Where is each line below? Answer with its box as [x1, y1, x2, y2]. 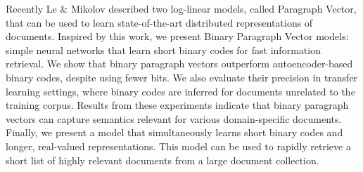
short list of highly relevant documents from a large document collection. [6, 152, 319, 167]
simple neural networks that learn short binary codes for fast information [6, 42, 321, 57]
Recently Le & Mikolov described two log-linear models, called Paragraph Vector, [6, 1, 357, 15]
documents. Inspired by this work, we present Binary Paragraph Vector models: [6, 29, 349, 44]
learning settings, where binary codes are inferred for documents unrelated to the [6, 84, 355, 98]
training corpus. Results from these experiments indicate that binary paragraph [6, 98, 349, 112]
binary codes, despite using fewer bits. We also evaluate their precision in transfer [6, 70, 358, 84]
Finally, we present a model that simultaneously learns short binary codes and [6, 125, 343, 140]
